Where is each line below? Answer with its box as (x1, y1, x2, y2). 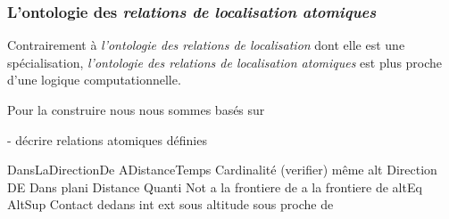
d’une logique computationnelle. (7, 70, 181, 89)
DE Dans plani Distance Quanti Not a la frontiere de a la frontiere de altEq (7, 177, 422, 196)
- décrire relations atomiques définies (7, 130, 207, 149)
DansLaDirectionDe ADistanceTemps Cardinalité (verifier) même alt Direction (7, 160, 437, 179)
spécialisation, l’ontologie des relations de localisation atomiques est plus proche (7, 53, 443, 71)
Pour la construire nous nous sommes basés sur (7, 101, 265, 118)
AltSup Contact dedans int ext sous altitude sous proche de (7, 195, 334, 214)
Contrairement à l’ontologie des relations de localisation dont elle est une (7, 36, 405, 54)
